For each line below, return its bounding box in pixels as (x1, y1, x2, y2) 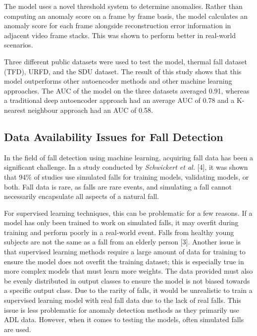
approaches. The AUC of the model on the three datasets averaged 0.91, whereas (4, 85, 250, 96)
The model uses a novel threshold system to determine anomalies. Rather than (4, 1, 243, 11)
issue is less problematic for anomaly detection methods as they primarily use (4, 304, 239, 315)
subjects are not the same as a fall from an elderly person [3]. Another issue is (4, 237, 241, 247)
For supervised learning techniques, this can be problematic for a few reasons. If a (4, 207, 253, 218)
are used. (4, 324, 31, 334)
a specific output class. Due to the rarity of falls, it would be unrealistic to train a (4, 285, 253, 295)
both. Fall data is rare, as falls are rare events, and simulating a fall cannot (4, 181, 232, 192)
